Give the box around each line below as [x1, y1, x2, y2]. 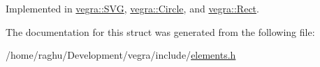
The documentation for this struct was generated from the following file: [6, 24, 315, 39]
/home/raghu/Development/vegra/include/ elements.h [6, 48, 236, 62]
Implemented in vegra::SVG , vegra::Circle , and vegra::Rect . [6, 1, 259, 15]
